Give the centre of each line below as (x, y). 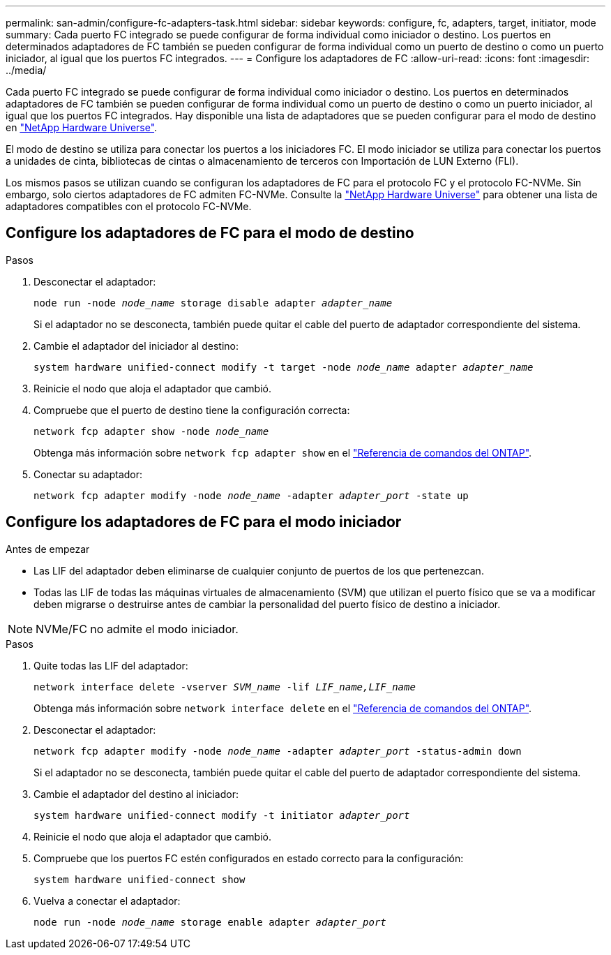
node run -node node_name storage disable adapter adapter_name (213, 303)
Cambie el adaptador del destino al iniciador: (136, 794)
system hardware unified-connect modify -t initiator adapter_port (222, 815)
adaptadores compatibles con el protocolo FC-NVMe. (129, 206)
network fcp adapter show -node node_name (151, 431)
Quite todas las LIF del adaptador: (111, 665)
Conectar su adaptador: (88, 474)
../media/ (26, 70)
